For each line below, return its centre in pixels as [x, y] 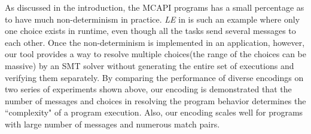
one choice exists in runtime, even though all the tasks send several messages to [150, 31]
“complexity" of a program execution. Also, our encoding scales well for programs [154, 112]
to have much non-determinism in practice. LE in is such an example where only [153, 19]
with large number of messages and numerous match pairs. [112, 124]
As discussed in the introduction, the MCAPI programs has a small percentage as [155, 7]
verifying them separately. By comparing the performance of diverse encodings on [154, 77]
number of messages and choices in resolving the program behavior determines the [155, 100]
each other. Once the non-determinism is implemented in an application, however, [155, 42]
